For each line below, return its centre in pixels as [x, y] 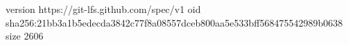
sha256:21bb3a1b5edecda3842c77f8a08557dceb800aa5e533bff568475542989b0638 [174, 22]
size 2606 [25, 36]
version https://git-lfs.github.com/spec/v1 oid [103, 9]
